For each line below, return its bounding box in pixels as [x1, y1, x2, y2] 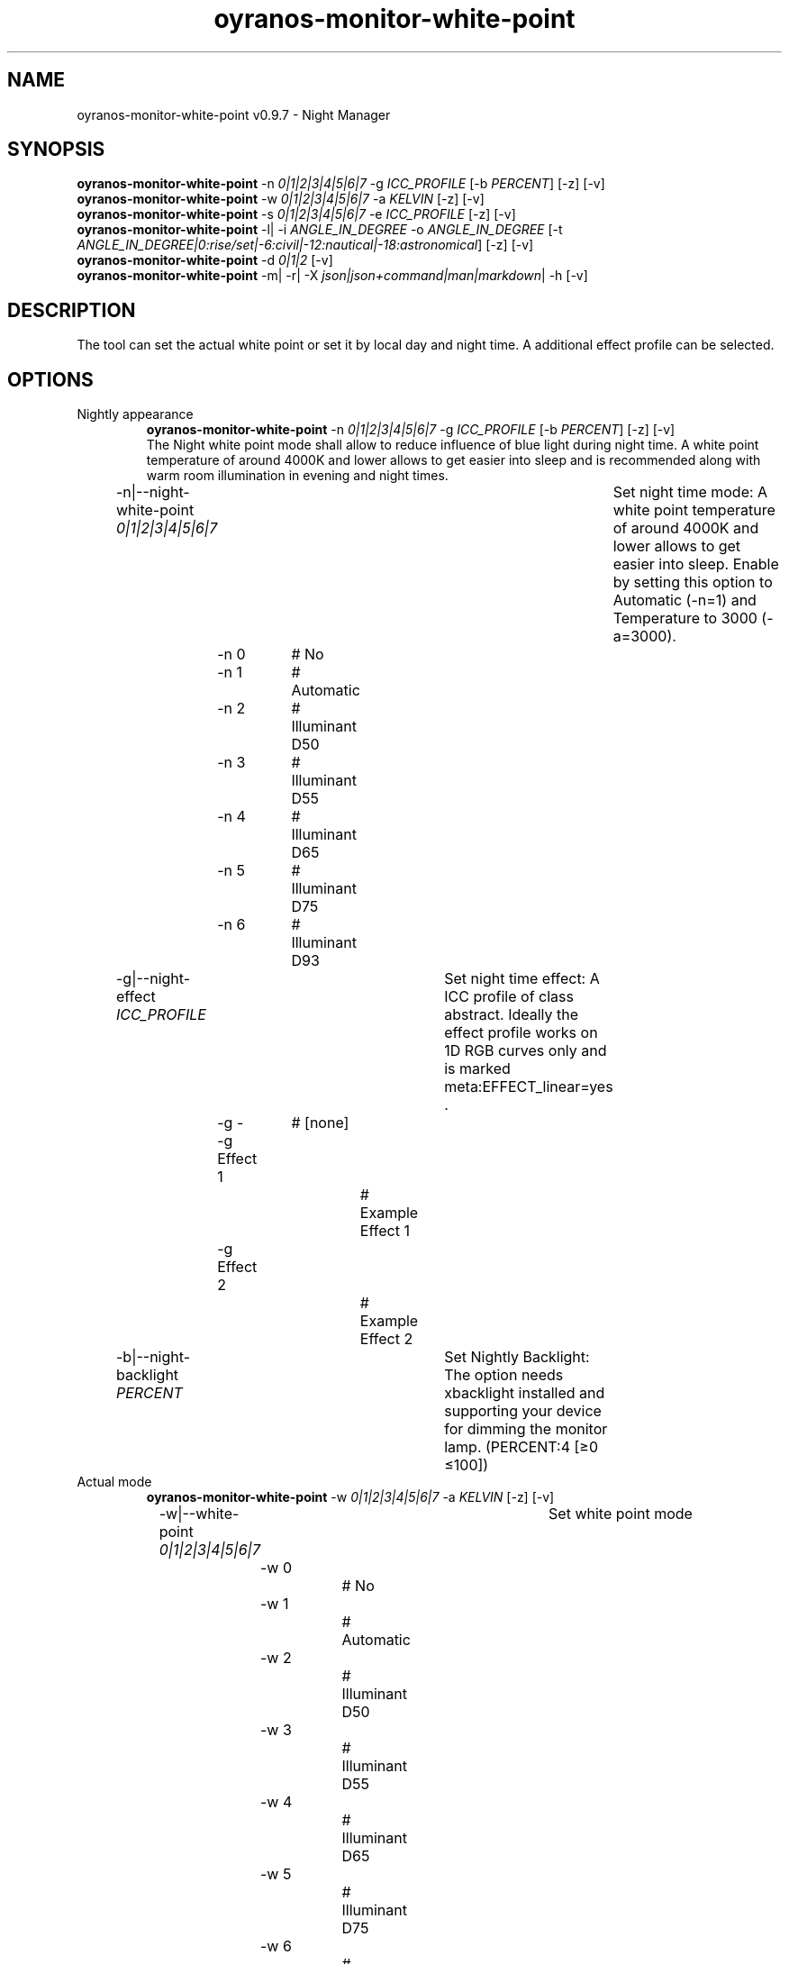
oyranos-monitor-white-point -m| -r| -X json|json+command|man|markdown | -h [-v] [77, 268, 588, 284]
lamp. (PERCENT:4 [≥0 [444, 1438, 598, 1457]
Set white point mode [549, 1505, 693, 1523]
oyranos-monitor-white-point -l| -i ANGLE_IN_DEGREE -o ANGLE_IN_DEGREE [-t [77, 222, 563, 238]
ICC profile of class [444, 987, 574, 1006]
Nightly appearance [77, 406, 194, 423]
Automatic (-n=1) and [612, 591, 757, 610]
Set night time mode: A [612, 483, 768, 502]
